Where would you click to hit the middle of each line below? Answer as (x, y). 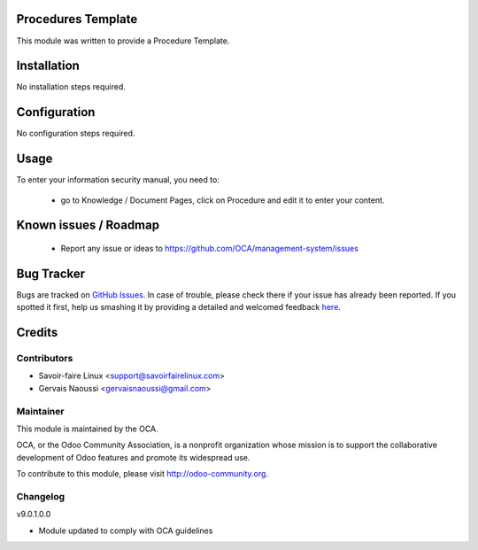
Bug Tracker (51, 273)
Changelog (41, 496)
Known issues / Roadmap (88, 225)
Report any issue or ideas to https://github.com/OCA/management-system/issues (209, 249)
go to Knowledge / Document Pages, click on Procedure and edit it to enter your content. (223, 200)
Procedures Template (77, 19)
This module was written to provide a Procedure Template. (123, 41)
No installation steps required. (71, 87)
